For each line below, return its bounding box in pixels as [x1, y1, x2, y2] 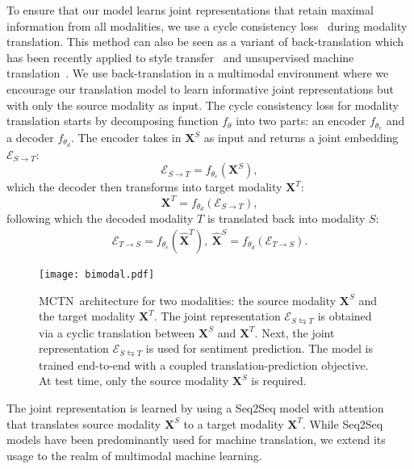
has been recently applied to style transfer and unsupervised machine [6, 48, 354, 65]
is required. [251, 372, 307, 389]
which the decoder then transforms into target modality [6, 178, 282, 195]
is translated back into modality [207, 210, 366, 227]
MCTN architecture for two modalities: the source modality [39, 291, 337, 308]
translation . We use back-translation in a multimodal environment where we [6, 65, 389, 82]
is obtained [317, 308, 372, 325]
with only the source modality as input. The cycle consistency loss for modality [6, 96, 399, 113]
